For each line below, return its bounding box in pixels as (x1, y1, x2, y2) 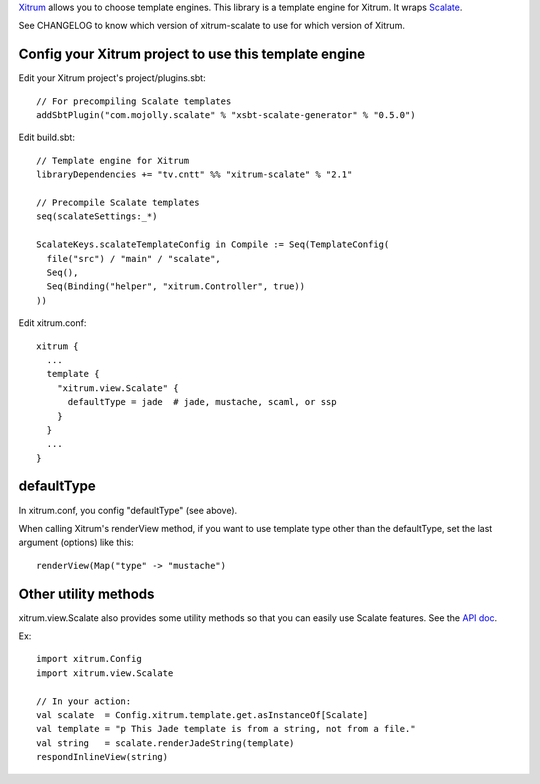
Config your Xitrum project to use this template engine (18, 46, 365, 63)
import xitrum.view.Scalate (36, 667, 174, 679)
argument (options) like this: (18, 536, 134, 549)
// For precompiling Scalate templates (36, 95, 232, 107)
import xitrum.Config (36, 653, 142, 665)
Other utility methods (18, 585, 155, 602)
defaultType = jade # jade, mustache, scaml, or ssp (67, 396, 337, 408)
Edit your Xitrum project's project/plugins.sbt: (18, 72, 206, 84)
